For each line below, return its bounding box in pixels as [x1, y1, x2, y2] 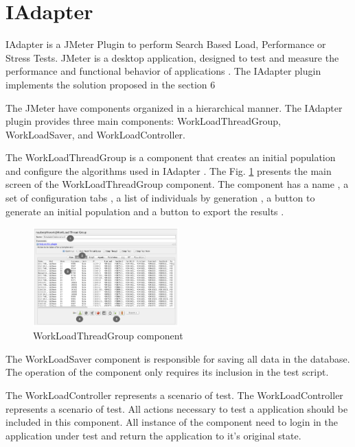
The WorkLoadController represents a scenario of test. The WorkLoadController [5, 387, 343, 402]
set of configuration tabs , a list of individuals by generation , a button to [5, 191, 315, 205]
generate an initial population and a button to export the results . [5, 204, 284, 218]
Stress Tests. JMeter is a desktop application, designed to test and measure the [5, 50, 339, 64]
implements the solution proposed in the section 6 [5, 77, 216, 91]
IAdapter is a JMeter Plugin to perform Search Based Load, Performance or [5, 37, 326, 51]
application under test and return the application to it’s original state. [5, 428, 301, 442]
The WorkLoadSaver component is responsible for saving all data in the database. [5, 351, 350, 365]
